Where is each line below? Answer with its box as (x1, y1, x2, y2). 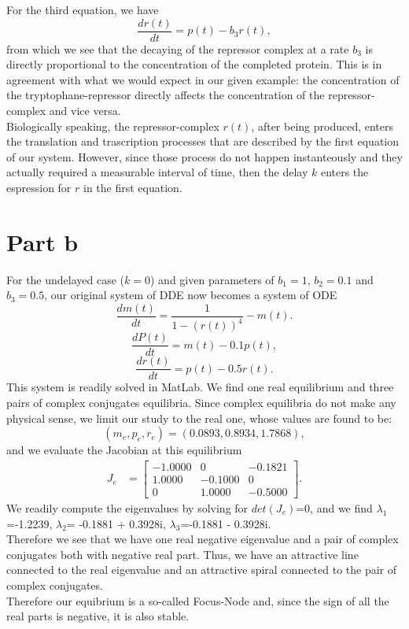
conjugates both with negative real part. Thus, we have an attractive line (6, 546, 359, 562)
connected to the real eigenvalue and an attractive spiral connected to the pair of (6, 561, 397, 578)
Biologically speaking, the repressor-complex (6, 117, 219, 134)
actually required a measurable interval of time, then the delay (6, 164, 308, 180)
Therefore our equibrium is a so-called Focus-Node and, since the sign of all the (6, 592, 389, 609)
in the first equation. (83, 179, 182, 195)
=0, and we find (296, 499, 373, 516)
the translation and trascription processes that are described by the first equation (6, 133, 399, 150)
